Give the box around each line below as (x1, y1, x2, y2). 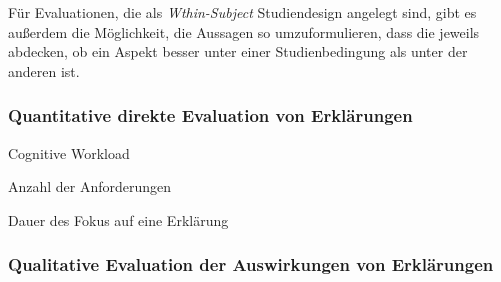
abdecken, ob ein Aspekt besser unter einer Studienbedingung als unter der (8, 41, 468, 62)
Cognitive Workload (8, 142, 130, 163)
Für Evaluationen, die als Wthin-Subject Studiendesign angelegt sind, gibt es (8, 2, 477, 22)
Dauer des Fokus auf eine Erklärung (8, 209, 229, 230)
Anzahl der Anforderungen (8, 176, 172, 197)
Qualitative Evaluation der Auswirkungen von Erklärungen (8, 252, 494, 277)
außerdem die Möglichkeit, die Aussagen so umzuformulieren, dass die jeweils (8, 21, 480, 42)
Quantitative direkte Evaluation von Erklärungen (8, 103, 413, 128)
